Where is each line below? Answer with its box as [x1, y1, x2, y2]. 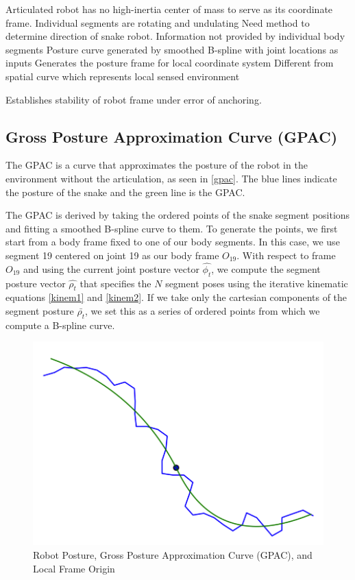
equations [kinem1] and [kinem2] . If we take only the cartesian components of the [5, 290, 347, 304]
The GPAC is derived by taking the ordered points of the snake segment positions [5, 208, 350, 222]
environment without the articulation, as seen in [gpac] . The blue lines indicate [5, 171, 337, 185]
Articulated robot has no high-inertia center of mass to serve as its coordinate [5, 2, 333, 16]
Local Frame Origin [33, 561, 115, 575]
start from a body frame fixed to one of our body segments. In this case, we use [5, 234, 340, 249]
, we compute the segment [211, 261, 321, 276]
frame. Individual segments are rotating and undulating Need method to [5, 15, 310, 29]
